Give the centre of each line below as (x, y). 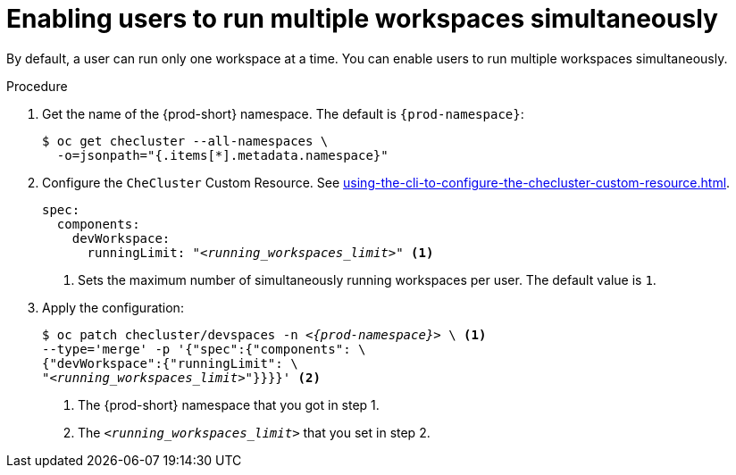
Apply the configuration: (113, 307)
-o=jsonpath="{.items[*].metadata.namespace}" (222, 155)
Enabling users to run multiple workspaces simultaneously (362, 19)
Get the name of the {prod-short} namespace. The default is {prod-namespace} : (283, 113)
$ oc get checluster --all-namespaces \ (185, 141)
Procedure (37, 86)
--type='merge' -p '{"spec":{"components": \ (204, 349)
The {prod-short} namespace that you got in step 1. (229, 404)
